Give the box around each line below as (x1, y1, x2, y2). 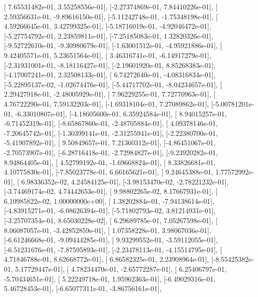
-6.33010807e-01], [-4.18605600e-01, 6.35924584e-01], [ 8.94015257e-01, (15, 108, 227, 119)
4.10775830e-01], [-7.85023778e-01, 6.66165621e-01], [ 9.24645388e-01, (4, 167, 213, 177)
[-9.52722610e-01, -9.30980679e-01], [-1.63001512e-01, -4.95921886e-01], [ (4, 40, 222, 51)
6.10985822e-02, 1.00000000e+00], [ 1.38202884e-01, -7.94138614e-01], (4, 195, 214, 206)
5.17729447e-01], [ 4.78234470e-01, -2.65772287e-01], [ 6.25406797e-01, (15, 264, 227, 274)
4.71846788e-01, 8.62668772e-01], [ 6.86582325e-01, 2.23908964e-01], (4, 254, 209, 264)
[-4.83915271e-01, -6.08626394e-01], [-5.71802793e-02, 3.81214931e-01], (4, 205, 216, 216)
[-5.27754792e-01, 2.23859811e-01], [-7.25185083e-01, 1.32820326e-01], (4, 30, 213, 41)
